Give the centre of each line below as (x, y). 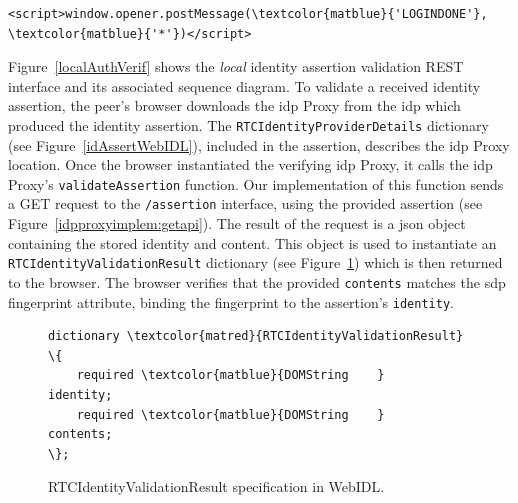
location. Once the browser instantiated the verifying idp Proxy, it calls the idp (250, 164)
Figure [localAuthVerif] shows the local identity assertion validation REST (236, 66)
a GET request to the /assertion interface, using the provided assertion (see (245, 203)
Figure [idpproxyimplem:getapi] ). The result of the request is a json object (237, 223)
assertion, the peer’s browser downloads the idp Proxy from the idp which (234, 105)
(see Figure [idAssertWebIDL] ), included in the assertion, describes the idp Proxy (259, 144)
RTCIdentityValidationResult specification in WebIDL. (216, 486)
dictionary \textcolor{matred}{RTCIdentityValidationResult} (256, 336)
